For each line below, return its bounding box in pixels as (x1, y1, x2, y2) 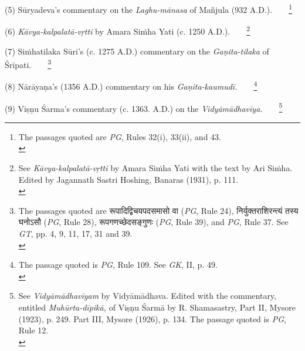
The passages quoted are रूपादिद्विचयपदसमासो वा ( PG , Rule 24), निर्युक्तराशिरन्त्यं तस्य (18, 204, 299, 216)
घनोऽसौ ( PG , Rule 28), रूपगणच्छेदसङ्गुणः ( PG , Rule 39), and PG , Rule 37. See (18, 216, 289, 228)
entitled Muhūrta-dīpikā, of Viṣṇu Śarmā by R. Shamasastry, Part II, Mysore (18, 301, 296, 313)
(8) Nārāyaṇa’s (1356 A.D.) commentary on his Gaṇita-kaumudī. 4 (5, 79, 257, 92)
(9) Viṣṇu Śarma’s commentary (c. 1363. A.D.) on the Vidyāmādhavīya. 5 (5, 100, 283, 114)
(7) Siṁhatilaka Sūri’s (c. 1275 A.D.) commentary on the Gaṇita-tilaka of (5, 45, 269, 57)
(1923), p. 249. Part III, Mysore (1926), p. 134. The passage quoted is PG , (18, 312, 286, 325)
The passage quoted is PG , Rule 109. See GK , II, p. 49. (18, 258, 218, 271)
